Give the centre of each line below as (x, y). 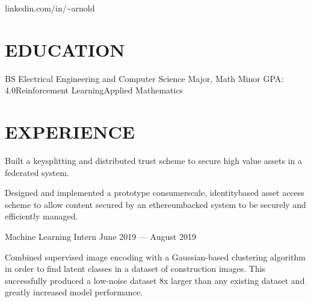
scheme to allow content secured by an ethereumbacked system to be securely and (155, 204)
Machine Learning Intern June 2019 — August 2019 (100, 236)
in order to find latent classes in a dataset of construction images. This (135, 269)
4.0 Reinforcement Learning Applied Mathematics (94, 90)
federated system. (37, 172)
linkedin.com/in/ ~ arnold (50, 8)
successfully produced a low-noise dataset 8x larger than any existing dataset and (155, 280)
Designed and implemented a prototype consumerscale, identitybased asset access (155, 193)
